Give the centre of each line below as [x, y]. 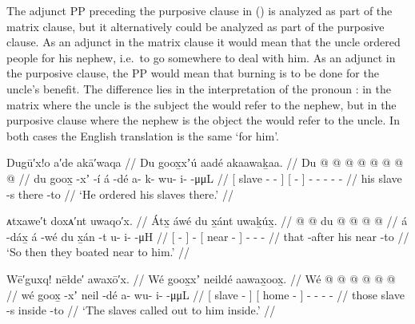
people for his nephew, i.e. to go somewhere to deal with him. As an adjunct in [201, 57]
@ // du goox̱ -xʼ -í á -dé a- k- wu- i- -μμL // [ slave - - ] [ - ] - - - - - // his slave [204, 178]
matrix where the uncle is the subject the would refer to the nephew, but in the [202, 104]
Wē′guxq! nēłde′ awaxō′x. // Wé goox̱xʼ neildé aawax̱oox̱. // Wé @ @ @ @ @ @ [201, 278]
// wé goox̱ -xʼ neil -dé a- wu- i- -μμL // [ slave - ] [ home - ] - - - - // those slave [206, 294]
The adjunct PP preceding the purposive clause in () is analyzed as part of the [200, 10]
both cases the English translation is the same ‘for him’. [143, 135]
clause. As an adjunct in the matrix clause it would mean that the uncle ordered [204, 42]
